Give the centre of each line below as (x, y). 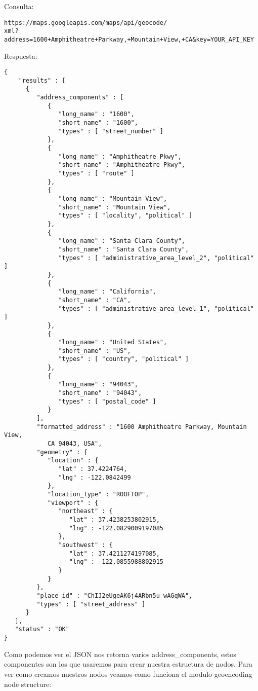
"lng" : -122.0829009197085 (116, 528)
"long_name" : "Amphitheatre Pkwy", (120, 156)
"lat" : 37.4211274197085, (114, 553)
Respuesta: (21, 56)
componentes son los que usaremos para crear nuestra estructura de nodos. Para (128, 664)
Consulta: (19, 6)
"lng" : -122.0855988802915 (116, 562)
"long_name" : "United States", (113, 342)
